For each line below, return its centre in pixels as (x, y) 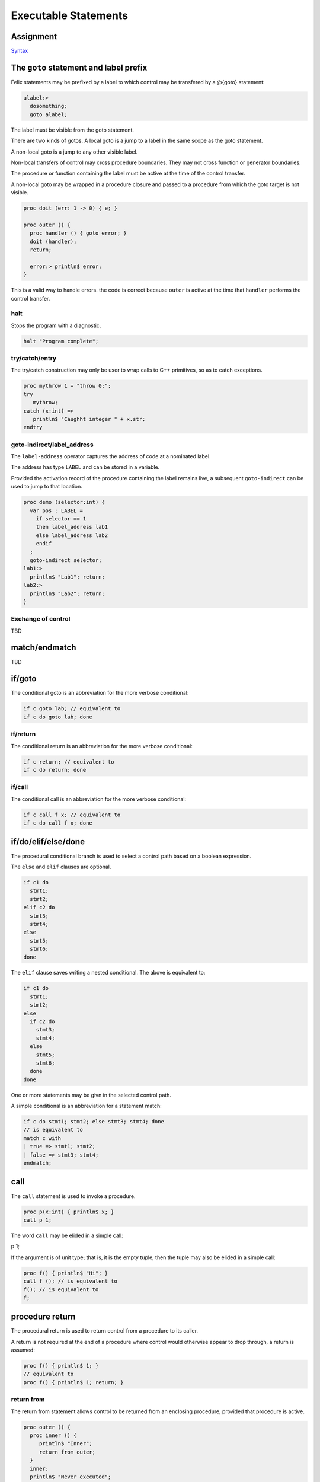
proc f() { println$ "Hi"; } (66, 1273)
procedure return (43, 1317)
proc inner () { (53, 1435)
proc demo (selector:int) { (64, 502)
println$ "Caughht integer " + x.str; (89, 419)
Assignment (34, 36)
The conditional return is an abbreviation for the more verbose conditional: (102, 746)
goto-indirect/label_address (52, 445)
